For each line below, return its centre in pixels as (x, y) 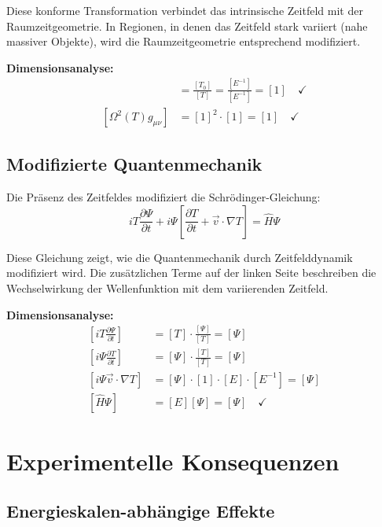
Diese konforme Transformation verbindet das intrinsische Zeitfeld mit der (185, 10)
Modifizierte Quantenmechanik (134, 164)
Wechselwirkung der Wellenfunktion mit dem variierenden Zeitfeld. (167, 288)
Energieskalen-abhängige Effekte (141, 511)
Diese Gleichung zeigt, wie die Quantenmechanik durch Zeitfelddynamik (180, 257)
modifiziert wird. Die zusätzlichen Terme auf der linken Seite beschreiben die (191, 273)
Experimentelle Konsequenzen (173, 461)
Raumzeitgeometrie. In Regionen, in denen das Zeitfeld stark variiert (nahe (187, 26)
